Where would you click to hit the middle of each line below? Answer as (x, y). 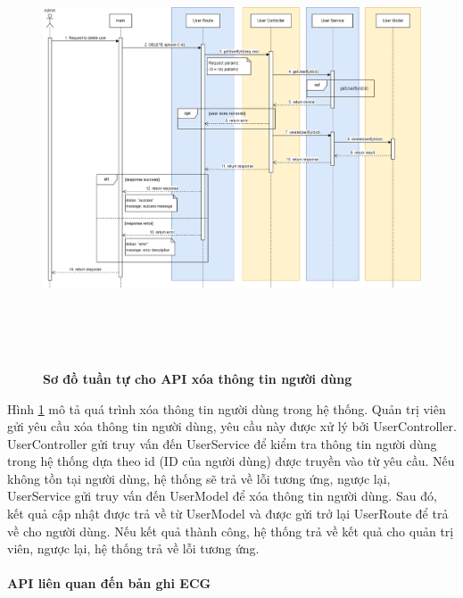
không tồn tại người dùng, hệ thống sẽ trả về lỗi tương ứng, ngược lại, (199, 478)
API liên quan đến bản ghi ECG (109, 583)
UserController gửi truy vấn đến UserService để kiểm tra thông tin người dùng (222, 443)
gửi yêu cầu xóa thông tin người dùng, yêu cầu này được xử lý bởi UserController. (232, 426)
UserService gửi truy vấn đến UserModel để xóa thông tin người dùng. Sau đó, (222, 496)
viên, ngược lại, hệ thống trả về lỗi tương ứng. (133, 548)
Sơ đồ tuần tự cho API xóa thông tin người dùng (198, 378)
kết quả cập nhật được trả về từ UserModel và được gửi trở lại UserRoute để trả (228, 514)
